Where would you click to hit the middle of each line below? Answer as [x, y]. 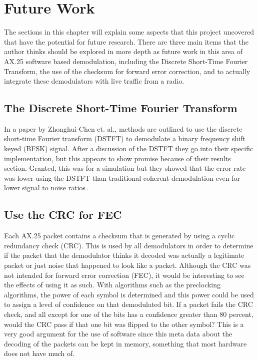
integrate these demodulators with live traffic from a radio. [94, 81]
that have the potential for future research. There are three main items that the [126, 41]
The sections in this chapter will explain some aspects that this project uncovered [129, 32]
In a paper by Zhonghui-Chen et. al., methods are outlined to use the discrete [123, 128]
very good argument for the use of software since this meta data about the [118, 334]
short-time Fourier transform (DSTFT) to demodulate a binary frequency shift [125, 138]
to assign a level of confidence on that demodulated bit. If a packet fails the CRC [128, 304]
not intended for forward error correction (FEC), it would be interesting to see [124, 275]
